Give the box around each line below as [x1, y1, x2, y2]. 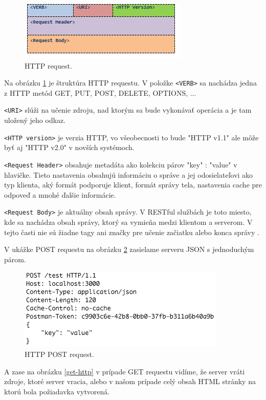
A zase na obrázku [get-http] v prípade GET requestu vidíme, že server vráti [4, 366, 245, 376]
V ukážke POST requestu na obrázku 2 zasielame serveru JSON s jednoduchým [4, 244, 254, 255]
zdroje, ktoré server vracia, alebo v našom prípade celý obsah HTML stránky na [4, 376, 256, 387]
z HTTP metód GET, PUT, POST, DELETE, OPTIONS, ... [4, 87, 196, 98]
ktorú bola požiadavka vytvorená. [4, 386, 110, 396]
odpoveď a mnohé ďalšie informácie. [4, 189, 116, 200]
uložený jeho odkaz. [4, 115, 66, 125]
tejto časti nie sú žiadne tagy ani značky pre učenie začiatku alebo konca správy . [4, 226, 259, 237]
